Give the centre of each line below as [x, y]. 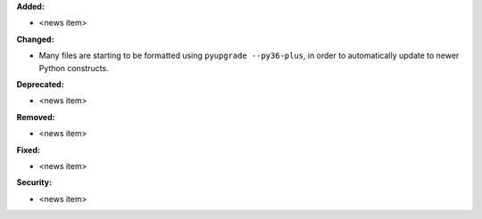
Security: [34, 182]
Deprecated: [40, 84]
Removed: [36, 117]
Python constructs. [74, 68]
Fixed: [28, 150]
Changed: [35, 39]
